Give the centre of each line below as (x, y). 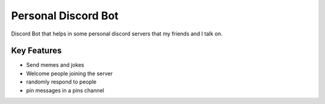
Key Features (36, 51)
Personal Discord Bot (65, 16)
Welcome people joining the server (70, 73)
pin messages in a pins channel (65, 90)
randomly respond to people (61, 82)
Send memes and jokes (55, 65)
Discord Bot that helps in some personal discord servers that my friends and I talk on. (117, 34)
